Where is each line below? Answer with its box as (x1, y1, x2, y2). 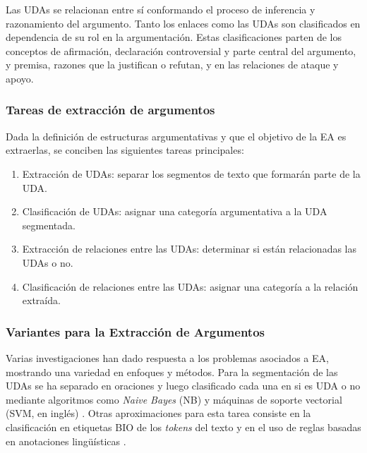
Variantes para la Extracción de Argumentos (6, 322, 265, 340)
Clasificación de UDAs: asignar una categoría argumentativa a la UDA (22, 204, 327, 219)
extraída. (22, 293, 61, 308)
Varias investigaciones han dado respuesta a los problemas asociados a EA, (6, 350, 329, 365)
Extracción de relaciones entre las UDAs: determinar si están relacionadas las (22, 241, 357, 256)
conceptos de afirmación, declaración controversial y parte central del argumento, (6, 43, 356, 58)
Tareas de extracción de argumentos (6, 101, 215, 119)
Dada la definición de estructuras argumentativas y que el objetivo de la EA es (6, 128, 347, 143)
